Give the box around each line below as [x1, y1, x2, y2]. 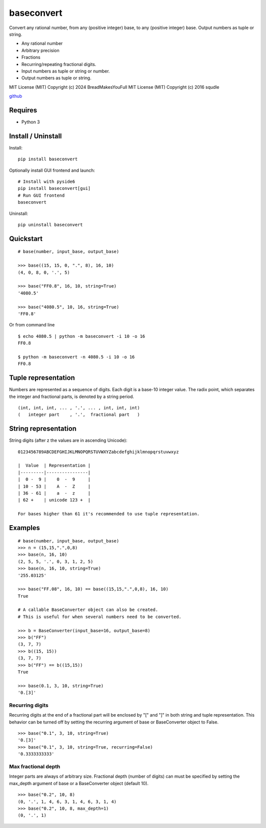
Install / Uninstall [9, 132, 62, 140]
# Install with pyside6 [18, 179, 75, 184]
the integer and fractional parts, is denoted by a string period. [9, 394, 134, 399]
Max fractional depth [9, 763, 61, 770]
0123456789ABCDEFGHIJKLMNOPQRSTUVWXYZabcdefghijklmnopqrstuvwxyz [18, 449, 179, 455]
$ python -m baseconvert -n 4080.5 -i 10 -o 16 [18, 354, 135, 360]
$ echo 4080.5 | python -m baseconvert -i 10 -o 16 [18, 333, 145, 339]
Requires [9, 106, 37, 114]
